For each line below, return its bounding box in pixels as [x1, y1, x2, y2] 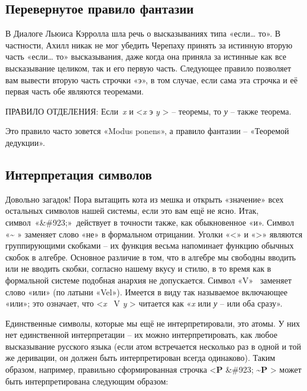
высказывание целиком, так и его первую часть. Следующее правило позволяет [5, 61, 292, 74]
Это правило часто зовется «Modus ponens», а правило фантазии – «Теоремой [5, 125, 289, 137]
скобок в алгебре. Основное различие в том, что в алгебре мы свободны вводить [5, 250, 296, 263]
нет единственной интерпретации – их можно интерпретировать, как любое [5, 328, 277, 341]
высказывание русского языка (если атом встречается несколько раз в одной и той [5, 340, 301, 352]
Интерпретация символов [5, 165, 152, 183]
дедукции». [5, 136, 46, 148]
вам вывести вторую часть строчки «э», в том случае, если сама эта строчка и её [5, 73, 298, 86]
